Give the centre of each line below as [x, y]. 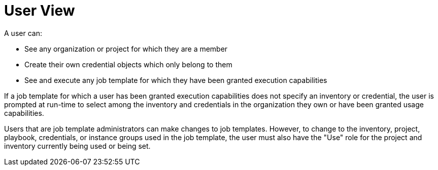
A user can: [23, 33]
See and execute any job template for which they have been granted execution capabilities [176, 80]
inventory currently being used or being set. [77, 146]
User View [40, 11]
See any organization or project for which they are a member [126, 49]
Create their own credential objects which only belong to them [128, 64]
